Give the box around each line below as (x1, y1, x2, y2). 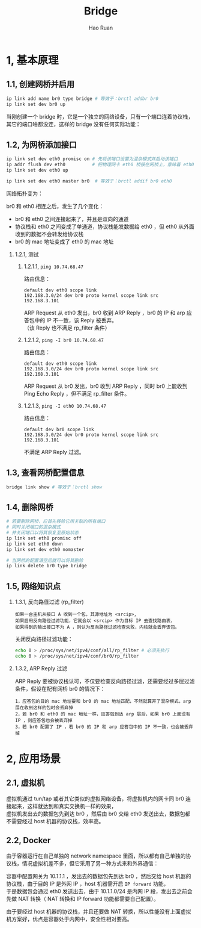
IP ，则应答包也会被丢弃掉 (14, 717, 73, 723)
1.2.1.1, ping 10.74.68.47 (23, 263, 84, 270)
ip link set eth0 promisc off (6, 535, 82, 541)
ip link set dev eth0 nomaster (6, 546, 85, 552)
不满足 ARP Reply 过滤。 (23, 448, 85, 455)
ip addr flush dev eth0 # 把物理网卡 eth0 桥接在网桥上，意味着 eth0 (6, 161, 194, 168)
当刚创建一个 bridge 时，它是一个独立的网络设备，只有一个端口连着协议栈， (6, 113, 194, 120)
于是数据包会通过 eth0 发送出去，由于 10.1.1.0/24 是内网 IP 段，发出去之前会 (6, 887, 193, 895)
